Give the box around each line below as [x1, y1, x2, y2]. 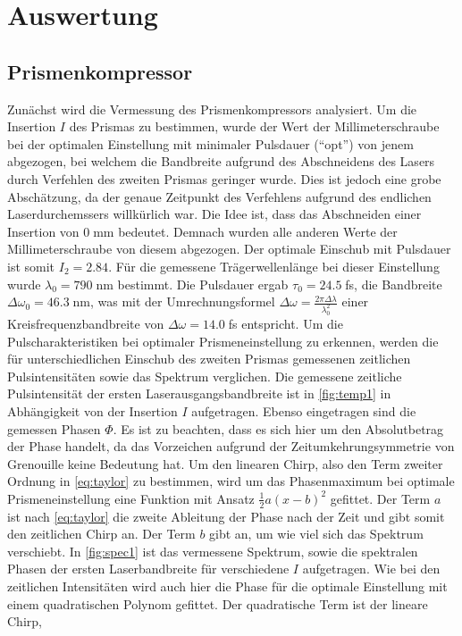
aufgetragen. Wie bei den [302, 559, 441, 578]
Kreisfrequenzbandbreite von [7, 314, 164, 332]
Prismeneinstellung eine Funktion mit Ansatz [7, 489, 255, 507]
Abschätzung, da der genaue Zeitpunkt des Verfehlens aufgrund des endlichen [7, 187, 432, 205]
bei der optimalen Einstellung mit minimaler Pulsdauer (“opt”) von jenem [7, 134, 414, 153]
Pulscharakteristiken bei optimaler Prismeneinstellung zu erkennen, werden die [7, 331, 439, 350]
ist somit [7, 256, 55, 275]
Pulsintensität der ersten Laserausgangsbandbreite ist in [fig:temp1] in [7, 384, 391, 403]
